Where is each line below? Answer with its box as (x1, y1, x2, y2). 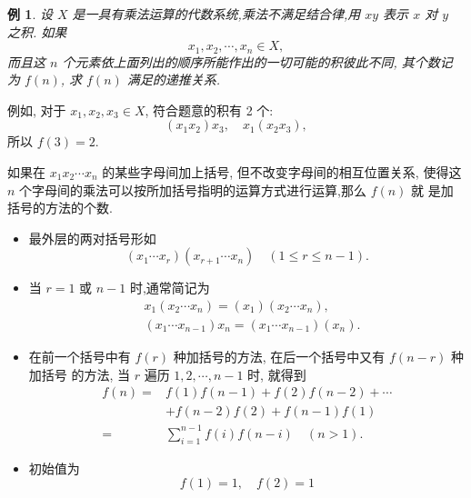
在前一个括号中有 (28, 347, 131, 366)
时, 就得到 (247, 364, 306, 383)
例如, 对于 (7, 100, 66, 119)
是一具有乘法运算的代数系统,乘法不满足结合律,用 (72, 5, 361, 23)
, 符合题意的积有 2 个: (145, 100, 274, 119)
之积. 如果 (7, 22, 67, 41)
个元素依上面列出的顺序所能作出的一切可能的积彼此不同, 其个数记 (62, 52, 453, 71)
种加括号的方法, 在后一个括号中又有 (173, 347, 386, 366)
